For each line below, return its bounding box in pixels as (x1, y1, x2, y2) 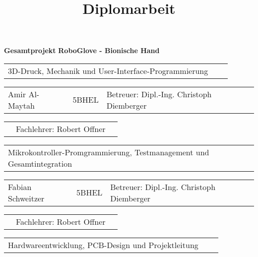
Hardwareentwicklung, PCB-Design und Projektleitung (8, 239, 198, 251)
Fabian (8, 181, 32, 193)
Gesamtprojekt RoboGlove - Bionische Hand (4, 45, 160, 56)
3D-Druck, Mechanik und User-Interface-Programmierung (8, 64, 208, 76)
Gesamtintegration (8, 157, 72, 169)
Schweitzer (8, 192, 45, 204)
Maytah (8, 99, 35, 111)
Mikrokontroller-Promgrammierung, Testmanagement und (8, 146, 209, 158)
